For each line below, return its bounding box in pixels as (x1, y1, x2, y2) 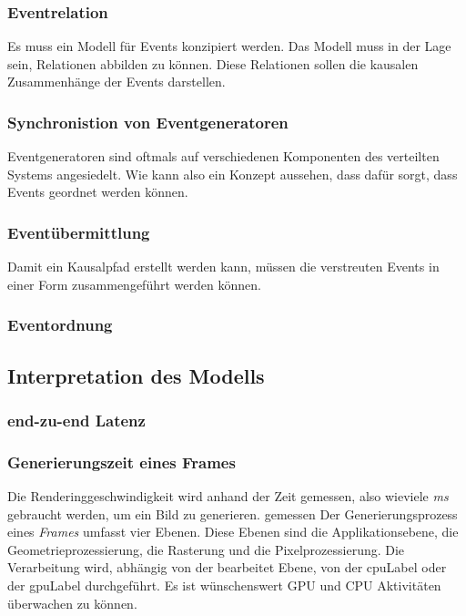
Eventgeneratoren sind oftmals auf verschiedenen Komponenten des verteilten (7, 147, 440, 166)
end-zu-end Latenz (7, 408, 146, 431)
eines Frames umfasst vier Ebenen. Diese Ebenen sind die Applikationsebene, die (7, 522, 459, 541)
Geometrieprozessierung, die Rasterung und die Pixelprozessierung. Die (7, 539, 405, 559)
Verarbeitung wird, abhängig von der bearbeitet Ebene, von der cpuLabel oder (7, 558, 447, 577)
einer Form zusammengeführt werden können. (7, 274, 261, 293)
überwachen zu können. (7, 593, 137, 612)
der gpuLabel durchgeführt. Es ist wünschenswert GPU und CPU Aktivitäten (7, 576, 441, 595)
